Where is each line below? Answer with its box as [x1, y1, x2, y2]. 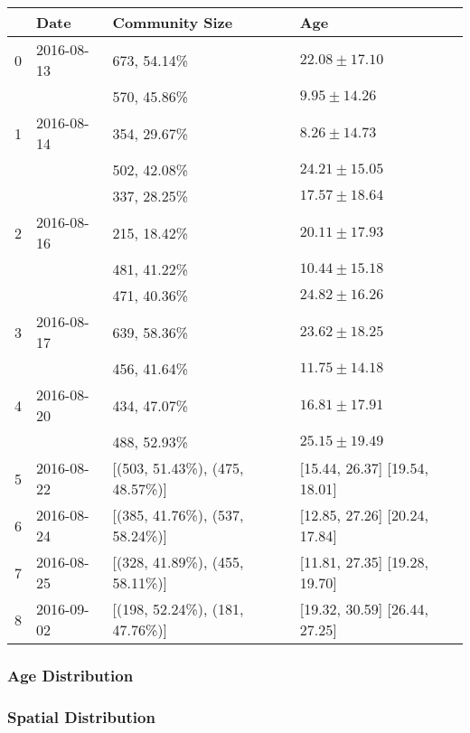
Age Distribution [7, 663, 134, 686]
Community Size [112, 12, 233, 33]
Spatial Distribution [7, 705, 155, 728]
